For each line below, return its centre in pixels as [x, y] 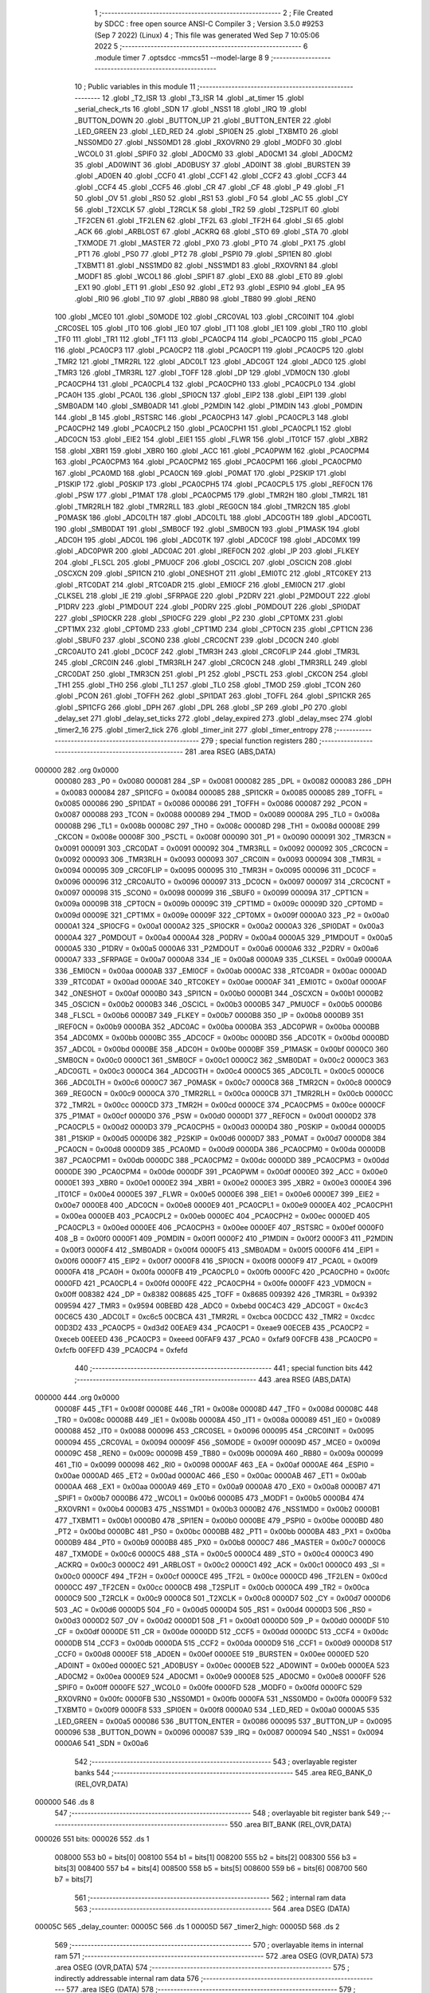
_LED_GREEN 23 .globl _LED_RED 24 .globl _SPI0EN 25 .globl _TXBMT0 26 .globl [206, 131]
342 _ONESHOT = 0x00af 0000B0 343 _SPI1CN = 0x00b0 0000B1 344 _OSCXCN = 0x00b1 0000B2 [219, 993]
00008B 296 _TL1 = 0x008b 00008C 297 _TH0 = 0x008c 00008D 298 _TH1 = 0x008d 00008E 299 [217, 826]
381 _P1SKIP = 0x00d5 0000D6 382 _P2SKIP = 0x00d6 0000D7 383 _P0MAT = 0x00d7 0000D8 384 [220, 1138]
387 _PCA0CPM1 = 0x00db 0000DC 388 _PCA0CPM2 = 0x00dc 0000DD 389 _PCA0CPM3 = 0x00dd [222, 1161]
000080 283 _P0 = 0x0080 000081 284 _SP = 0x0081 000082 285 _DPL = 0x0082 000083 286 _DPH [223, 781]
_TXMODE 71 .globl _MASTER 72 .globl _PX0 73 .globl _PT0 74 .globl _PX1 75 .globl [210, 242]
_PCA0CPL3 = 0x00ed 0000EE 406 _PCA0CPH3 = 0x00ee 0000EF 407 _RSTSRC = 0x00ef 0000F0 [219, 1227]
